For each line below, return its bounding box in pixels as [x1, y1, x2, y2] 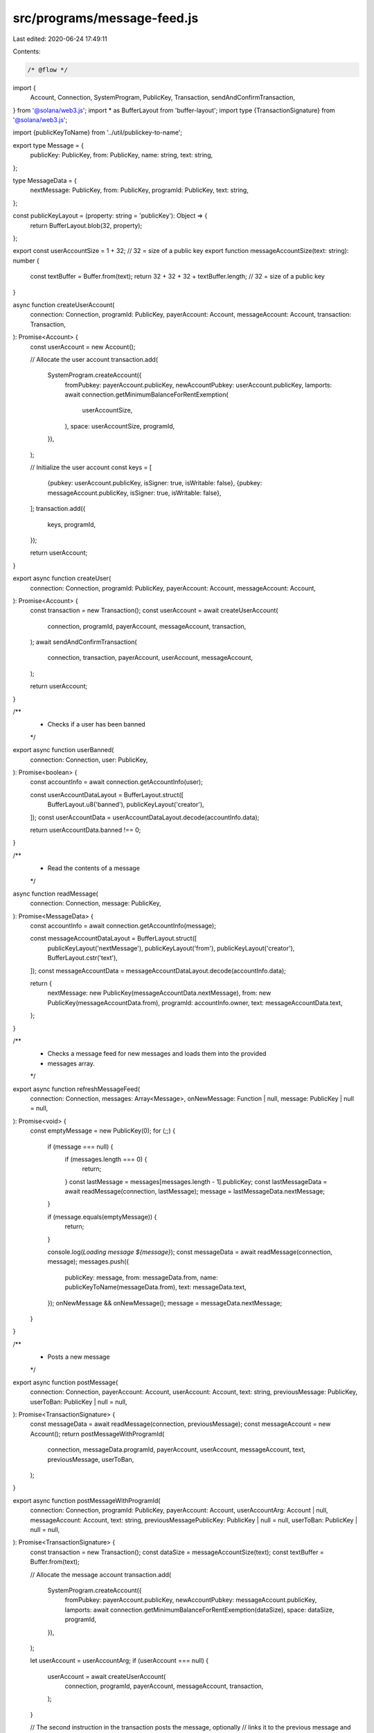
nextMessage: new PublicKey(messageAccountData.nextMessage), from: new [47, 989, 271, 998]
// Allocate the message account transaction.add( [30, 1570, 172, 1578]
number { [12, 256, 39, 265]
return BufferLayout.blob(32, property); [30, 221, 143, 229]
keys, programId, [47, 520, 96, 528]
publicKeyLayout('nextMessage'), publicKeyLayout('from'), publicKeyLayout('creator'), [47, 943, 295, 952]
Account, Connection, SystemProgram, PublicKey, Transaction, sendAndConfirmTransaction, [30, 94, 296, 102]
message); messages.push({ [47, 1257, 130, 1266]
